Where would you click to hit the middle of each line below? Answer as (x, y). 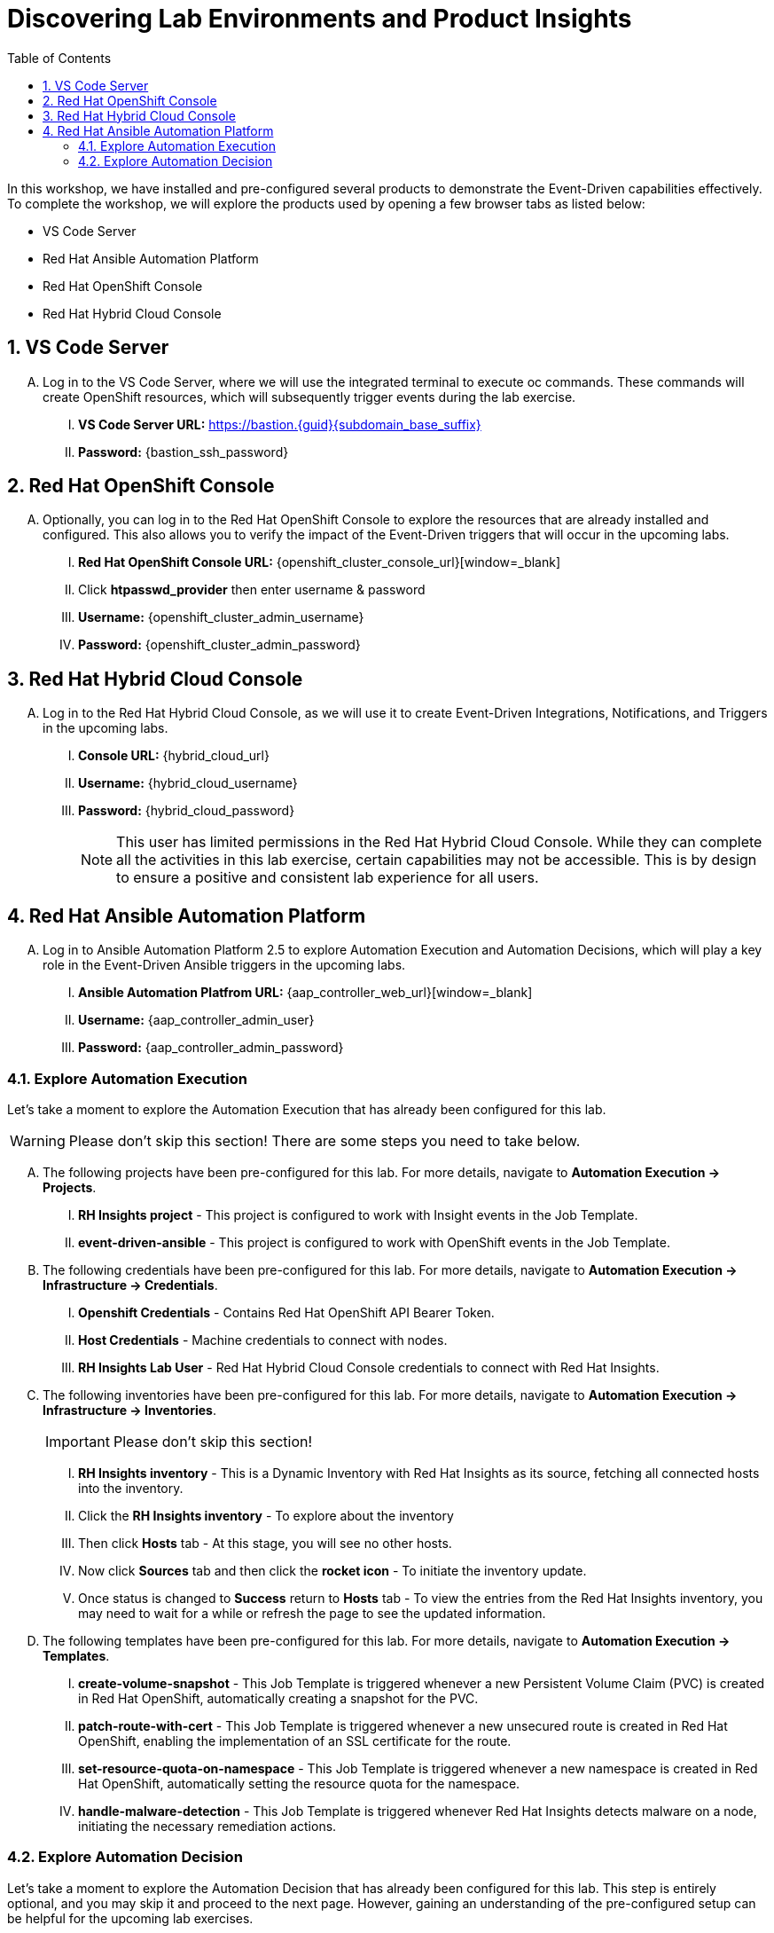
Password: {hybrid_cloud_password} (187, 811)
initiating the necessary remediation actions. (207, 1826)
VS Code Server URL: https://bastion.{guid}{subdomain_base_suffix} (280, 424)
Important (78, 1441)
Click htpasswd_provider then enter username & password (252, 590)
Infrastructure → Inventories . (129, 1410)
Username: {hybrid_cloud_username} (188, 783)
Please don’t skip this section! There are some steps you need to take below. (324, 1140)
